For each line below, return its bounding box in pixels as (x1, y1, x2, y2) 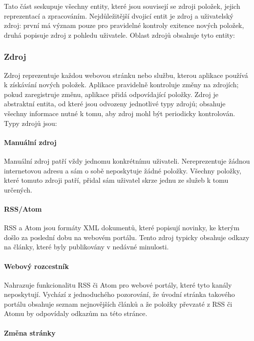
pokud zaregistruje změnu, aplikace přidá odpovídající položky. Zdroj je (4, 89, 218, 99)
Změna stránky (4, 327, 56, 338)
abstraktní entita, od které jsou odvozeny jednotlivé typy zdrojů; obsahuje (4, 98, 226, 109)
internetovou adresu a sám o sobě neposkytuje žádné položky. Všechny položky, (4, 165, 241, 175)
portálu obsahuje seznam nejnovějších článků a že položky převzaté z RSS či (4, 298, 233, 309)
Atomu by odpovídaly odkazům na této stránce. (4, 308, 148, 318)
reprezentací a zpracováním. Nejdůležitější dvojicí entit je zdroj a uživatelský (4, 10, 233, 21)
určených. (4, 184, 32, 195)
